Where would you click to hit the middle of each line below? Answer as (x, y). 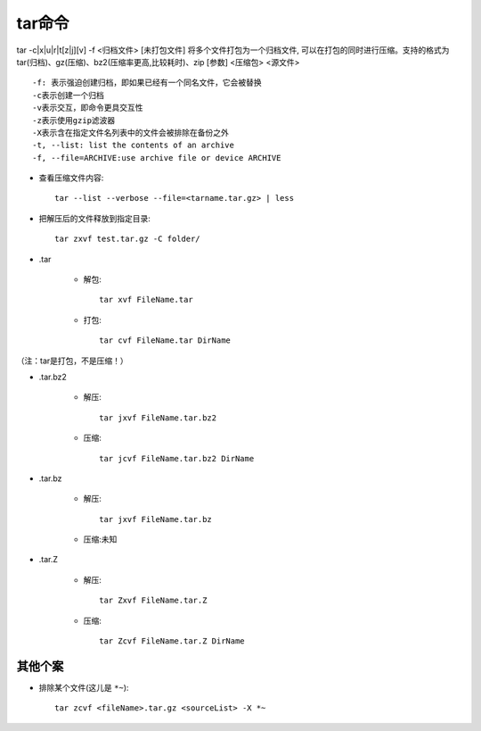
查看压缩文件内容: (71, 178)
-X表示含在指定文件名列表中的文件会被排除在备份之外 (130, 133)
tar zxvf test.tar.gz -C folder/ (127, 239)
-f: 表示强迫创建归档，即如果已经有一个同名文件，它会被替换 (147, 83)
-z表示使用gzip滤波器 (74, 120)
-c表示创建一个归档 (68, 95)
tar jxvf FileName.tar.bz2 (158, 418)
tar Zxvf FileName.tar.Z (153, 601)
